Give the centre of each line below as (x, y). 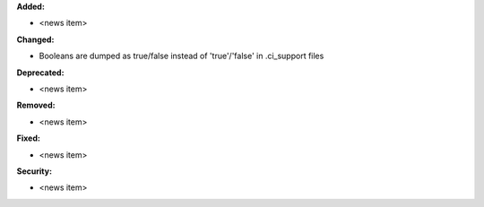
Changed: (35, 39)
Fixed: (28, 138)
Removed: (36, 105)
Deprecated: (40, 73)
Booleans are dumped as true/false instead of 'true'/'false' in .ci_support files (181, 56)
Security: (35, 171)
